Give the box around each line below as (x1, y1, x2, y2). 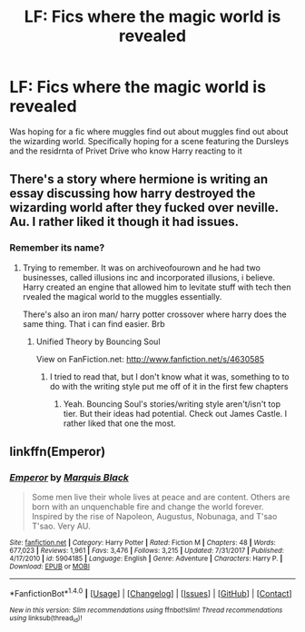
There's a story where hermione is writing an (9, 172, 269, 187)
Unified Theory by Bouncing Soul (35, 336, 161, 347)
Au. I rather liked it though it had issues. (9, 214, 239, 230)
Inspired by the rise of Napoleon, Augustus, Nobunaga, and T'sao (31, 511, 278, 522)
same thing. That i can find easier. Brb (22, 318, 165, 329)
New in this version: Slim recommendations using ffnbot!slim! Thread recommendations (9, 606, 283, 615)
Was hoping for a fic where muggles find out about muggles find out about (9, 125, 289, 137)
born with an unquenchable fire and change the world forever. (31, 501, 264, 512)
